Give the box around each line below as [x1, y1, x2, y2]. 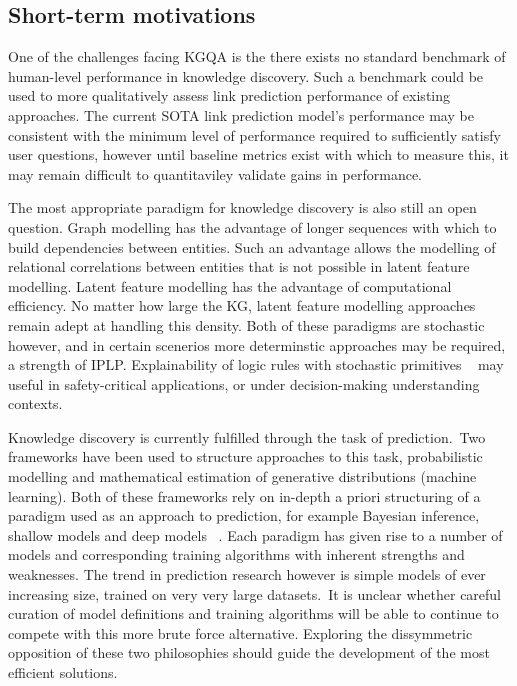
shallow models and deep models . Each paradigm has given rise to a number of [8, 524, 503, 545]
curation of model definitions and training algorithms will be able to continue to [8, 603, 499, 624]
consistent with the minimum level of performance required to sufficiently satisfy [8, 124, 501, 145]
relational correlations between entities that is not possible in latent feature [8, 256, 470, 277]
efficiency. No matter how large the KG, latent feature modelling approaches [8, 295, 476, 316]
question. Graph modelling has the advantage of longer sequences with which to [8, 216, 497, 237]
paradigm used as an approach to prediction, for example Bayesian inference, [8, 505, 480, 526]
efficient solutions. [8, 662, 118, 683]
